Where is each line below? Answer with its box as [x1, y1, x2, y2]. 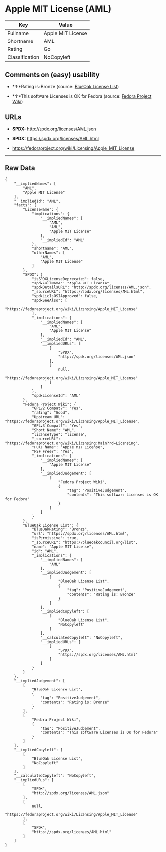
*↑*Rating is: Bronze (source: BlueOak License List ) [12, 83, 119, 89]
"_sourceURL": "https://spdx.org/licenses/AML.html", [31, 289, 145, 294]
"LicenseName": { [23, 207, 58, 212]
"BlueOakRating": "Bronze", [31, 527, 90, 532]
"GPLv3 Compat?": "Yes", [31, 423, 83, 428]
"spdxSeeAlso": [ [31, 298, 68, 303]
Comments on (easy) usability [5, 71, 100, 79]
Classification [7, 53, 40, 60]
